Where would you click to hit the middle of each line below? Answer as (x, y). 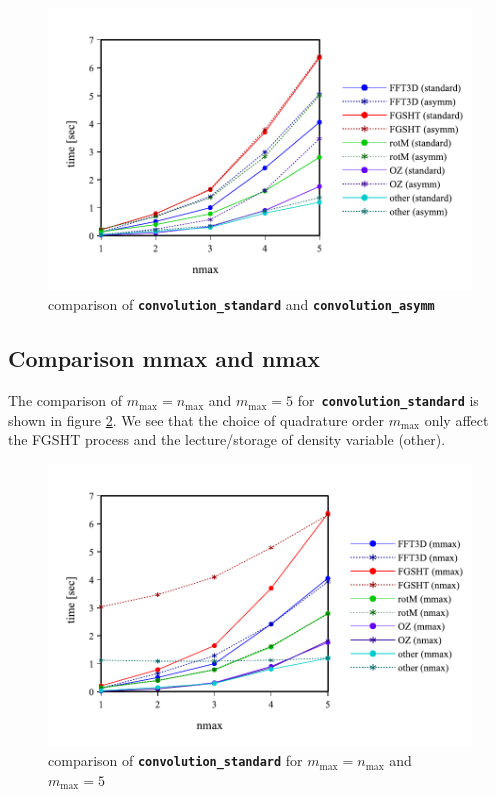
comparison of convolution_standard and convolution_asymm (241, 304)
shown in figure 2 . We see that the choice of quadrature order (196, 419)
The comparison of (65, 400)
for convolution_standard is (388, 400)
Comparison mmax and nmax (164, 358)
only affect (456, 419)
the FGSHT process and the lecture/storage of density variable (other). (227, 439)
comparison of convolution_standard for (175, 760)
